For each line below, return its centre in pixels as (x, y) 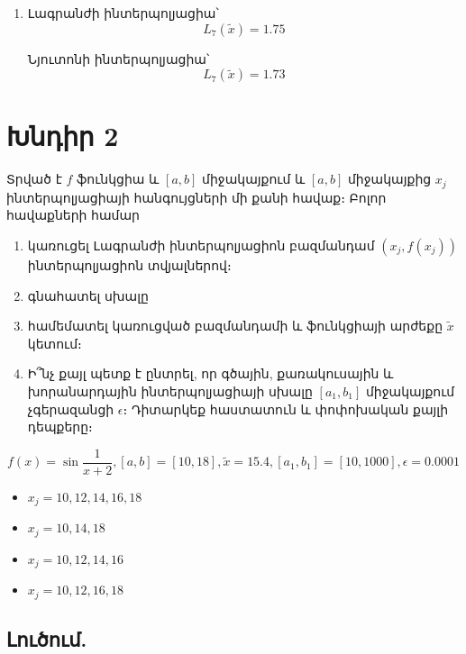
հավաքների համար (73, 215)
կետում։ (55, 343)
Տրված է (34, 179)
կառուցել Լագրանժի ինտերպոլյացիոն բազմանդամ (201, 245)
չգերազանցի (71, 409)
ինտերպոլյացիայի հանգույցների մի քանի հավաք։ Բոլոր (196, 197)
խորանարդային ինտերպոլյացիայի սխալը (170, 391)
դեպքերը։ (60, 427)
